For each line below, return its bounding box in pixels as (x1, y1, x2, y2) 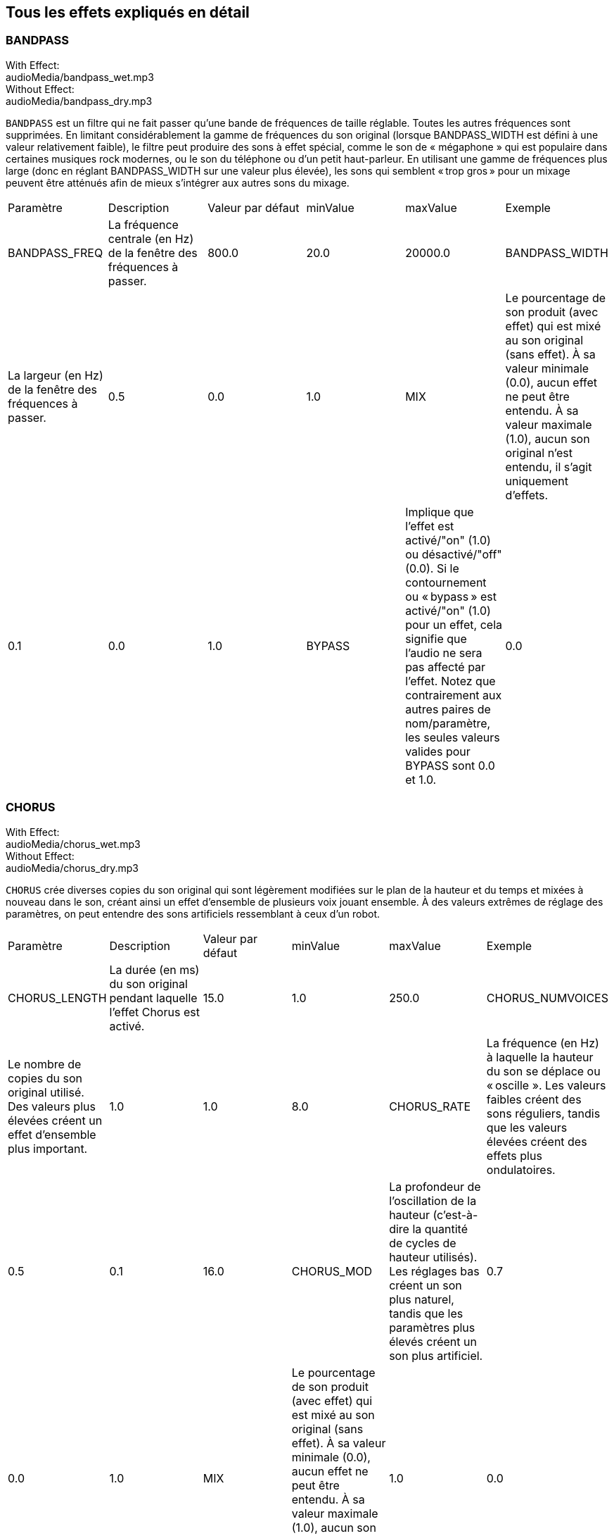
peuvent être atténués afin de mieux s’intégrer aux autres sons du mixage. (6, 176, 350, 189)
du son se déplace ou (486, 1063, 601, 1078)
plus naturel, (389, 1292, 454, 1306)
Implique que (405, 504, 474, 519)
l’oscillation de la (389, 1193, 477, 1208)
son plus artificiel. (389, 1348, 483, 1363)
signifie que (405, 631, 467, 646)
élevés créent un (389, 1334, 477, 1349)
